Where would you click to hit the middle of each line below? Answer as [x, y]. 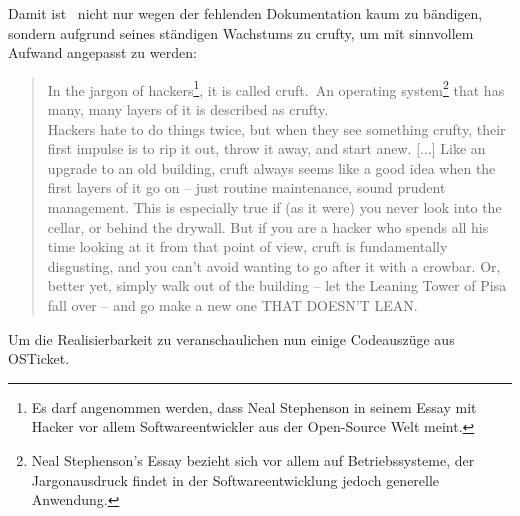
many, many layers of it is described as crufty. [188, 109]
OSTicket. [39, 358]
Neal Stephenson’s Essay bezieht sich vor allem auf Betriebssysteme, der [253, 459]
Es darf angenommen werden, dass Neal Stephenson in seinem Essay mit [254, 406]
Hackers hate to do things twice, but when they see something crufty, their [276, 128]
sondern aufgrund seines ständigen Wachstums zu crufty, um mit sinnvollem [241, 32]
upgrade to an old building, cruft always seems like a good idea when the [271, 167]
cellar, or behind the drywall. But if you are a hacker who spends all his [268, 226]
